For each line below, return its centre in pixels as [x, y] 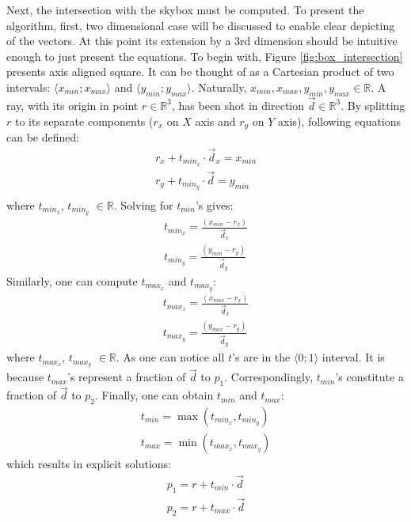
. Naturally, [219, 87]
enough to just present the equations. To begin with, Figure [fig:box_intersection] [205, 56]
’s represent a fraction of [127, 377]
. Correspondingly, [269, 377]
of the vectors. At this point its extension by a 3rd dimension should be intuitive [202, 41]
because [25, 377]
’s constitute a [369, 377]
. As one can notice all [170, 357]
